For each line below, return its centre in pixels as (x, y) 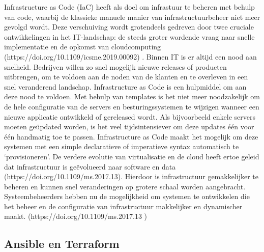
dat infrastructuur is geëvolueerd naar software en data (90, 166)
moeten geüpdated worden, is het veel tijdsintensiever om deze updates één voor (129, 127)
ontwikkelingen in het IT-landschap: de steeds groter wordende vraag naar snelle (129, 36)
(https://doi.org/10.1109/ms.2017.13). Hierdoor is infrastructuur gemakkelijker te (131, 176)
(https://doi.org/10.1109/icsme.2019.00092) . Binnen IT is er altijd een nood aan (130, 56)
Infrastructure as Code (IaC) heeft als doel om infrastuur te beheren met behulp (129, 7)
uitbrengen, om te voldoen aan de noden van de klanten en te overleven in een (126, 77)
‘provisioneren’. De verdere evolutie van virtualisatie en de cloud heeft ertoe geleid (132, 156)
